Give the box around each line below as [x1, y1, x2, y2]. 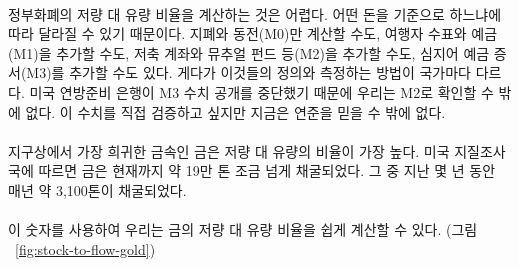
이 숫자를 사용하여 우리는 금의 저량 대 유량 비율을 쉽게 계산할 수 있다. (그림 [8, 219, 478, 240]
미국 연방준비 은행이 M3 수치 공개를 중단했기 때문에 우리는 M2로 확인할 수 [29, 81, 494, 102]
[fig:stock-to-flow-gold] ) [15, 238, 156, 259]
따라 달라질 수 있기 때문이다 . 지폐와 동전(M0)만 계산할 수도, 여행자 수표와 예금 [8, 23, 498, 44]
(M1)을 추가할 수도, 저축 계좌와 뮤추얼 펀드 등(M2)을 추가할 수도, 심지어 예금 [8, 42, 490, 63]
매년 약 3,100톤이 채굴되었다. [8, 179, 187, 200]
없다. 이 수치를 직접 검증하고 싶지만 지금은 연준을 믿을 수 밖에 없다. [25, 101, 446, 122]
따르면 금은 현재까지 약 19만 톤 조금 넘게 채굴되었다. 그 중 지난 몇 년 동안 [38, 160, 496, 181]
